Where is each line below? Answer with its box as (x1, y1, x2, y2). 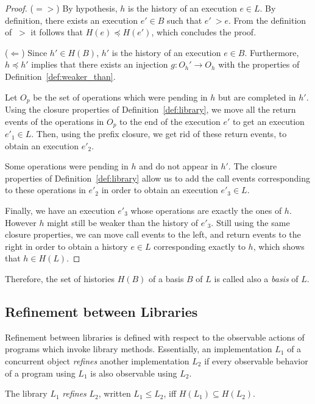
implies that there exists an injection (31, 58, 168, 71)
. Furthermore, (244, 46, 299, 58)
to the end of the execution (119, 115, 221, 127)
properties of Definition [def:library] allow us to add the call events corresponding (5, 171, 310, 184)
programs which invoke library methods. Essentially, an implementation (5, 342, 272, 355)
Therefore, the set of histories (5, 272, 115, 285)
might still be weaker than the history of (47, 216, 199, 229)
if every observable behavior (204, 354, 308, 367)
